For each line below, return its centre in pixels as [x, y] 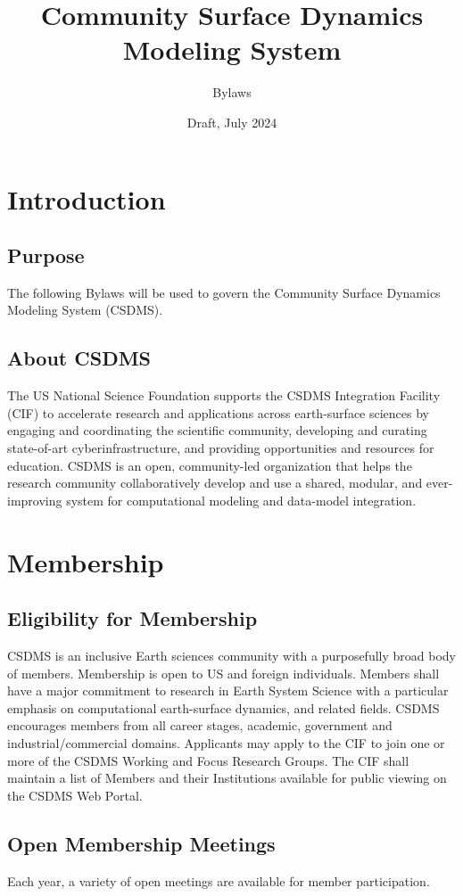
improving [35, 500]
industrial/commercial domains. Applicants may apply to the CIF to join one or [226, 742]
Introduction [87, 198]
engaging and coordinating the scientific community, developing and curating [217, 430]
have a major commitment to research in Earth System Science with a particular [228, 690]
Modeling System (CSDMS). [85, 310]
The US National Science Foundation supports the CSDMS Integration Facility [224, 395]
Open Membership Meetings [141, 843]
